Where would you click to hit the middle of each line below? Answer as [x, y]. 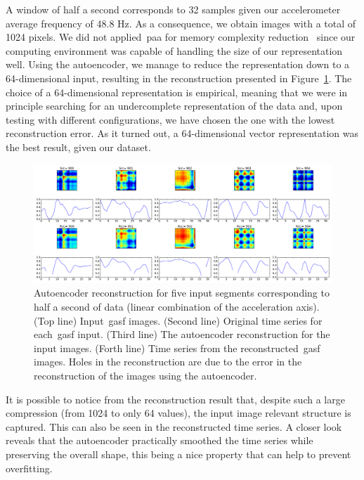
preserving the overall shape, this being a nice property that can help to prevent [178, 454]
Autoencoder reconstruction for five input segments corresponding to [182, 293]
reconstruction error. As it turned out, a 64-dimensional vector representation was [182, 133]
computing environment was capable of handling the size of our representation [174, 50]
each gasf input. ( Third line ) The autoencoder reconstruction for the [182, 334]
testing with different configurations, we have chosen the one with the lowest [170, 119]
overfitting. [29, 468]
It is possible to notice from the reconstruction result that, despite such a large [175, 399]
